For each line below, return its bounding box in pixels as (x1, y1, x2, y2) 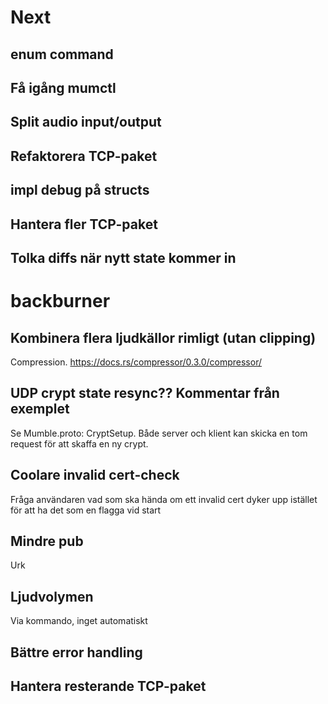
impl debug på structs (10, 182, 150, 199)
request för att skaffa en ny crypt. (10, 437, 149, 450)
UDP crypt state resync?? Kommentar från (10, 385, 280, 402)
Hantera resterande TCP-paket (10, 677, 207, 695)
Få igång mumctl (10, 79, 117, 96)
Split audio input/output (10, 114, 162, 131)
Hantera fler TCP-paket (10, 216, 158, 233)
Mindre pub (10, 532, 84, 550)
